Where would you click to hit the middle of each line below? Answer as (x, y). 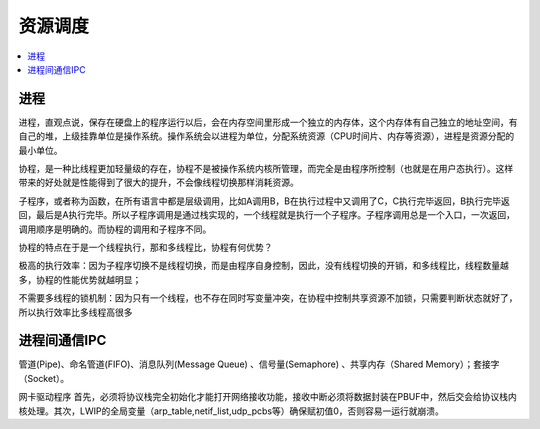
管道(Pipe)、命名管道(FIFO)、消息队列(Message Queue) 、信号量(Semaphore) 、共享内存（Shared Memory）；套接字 (259, 364)
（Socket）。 (44, 378)
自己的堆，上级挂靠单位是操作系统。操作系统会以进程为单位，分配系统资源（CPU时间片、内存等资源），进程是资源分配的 (266, 136)
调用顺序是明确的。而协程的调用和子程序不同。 (115, 229)
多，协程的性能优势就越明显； (80, 279)
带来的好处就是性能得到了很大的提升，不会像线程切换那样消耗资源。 (158, 182)
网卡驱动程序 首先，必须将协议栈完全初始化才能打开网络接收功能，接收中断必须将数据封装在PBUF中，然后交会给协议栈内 (267, 397)
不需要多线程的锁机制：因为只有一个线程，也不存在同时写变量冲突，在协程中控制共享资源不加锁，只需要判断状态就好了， (268, 298)
